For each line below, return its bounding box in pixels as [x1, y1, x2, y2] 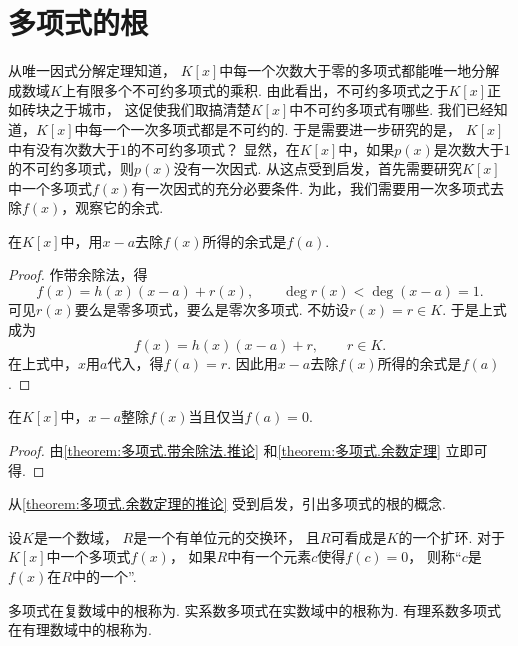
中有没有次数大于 [8, 138, 120, 159]
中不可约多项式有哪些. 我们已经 [289, 99, 494, 120]
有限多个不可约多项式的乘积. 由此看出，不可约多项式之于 [75, 79, 449, 100]
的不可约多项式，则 [8, 158, 134, 179]
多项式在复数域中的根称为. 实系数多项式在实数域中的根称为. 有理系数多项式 [8, 599, 502, 620]
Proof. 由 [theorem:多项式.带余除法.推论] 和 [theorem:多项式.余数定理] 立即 [8, 440, 474, 461]
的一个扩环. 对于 [398, 526, 505, 547]
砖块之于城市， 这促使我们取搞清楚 [21, 99, 251, 120]
